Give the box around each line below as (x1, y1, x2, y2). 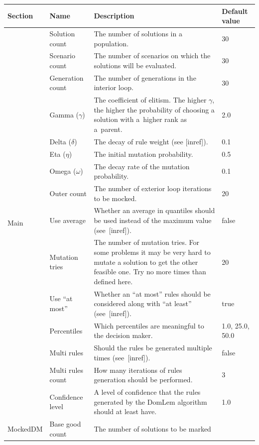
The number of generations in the (94, 72, 196, 83)
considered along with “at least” (94, 298, 192, 309)
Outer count (49, 188, 87, 198)
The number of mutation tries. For (94, 237, 199, 247)
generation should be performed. (94, 374, 193, 385)
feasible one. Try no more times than (94, 266, 206, 277)
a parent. (94, 124, 123, 134)
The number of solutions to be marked (94, 423, 211, 434)
